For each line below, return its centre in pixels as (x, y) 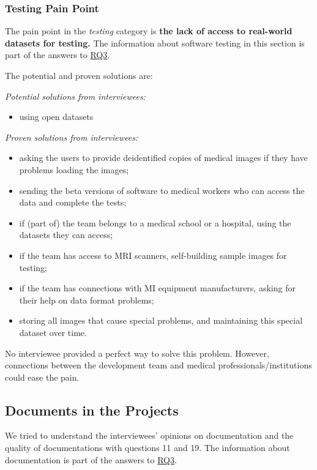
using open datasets (56, 117)
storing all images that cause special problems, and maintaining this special (161, 320)
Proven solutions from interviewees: (72, 137)
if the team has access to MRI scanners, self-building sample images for (153, 255)
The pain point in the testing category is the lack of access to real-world (149, 31)
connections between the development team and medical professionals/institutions (158, 365)
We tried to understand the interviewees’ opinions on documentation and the (149, 435)
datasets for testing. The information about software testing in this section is (155, 43)
